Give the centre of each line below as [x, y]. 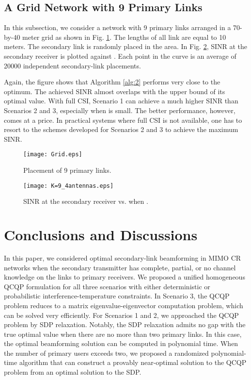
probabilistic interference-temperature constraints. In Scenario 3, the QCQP [117, 296]
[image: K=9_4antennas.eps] [69, 186]
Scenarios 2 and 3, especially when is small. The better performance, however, [120, 110]
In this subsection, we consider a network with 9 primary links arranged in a [118, 27]
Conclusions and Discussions [101, 235]
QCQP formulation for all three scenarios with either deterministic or [107, 286]
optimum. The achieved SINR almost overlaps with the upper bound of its [115, 91]
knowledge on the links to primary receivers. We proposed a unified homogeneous [125, 277]
